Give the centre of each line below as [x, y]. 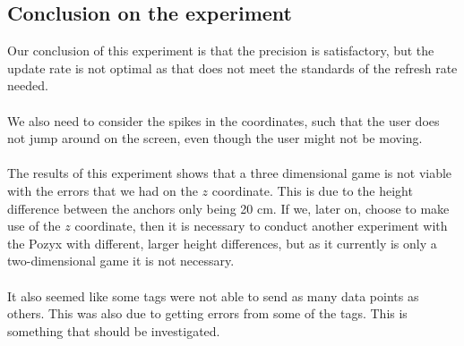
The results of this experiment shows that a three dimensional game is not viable [230, 173]
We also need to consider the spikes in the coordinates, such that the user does [223, 120]
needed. [28, 85]
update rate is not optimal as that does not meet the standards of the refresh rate [232, 68]
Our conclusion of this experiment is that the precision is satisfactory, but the [221, 51]
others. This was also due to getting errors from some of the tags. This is [207, 313]
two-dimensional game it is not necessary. [121, 261]
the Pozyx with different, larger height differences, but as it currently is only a [222, 243]
